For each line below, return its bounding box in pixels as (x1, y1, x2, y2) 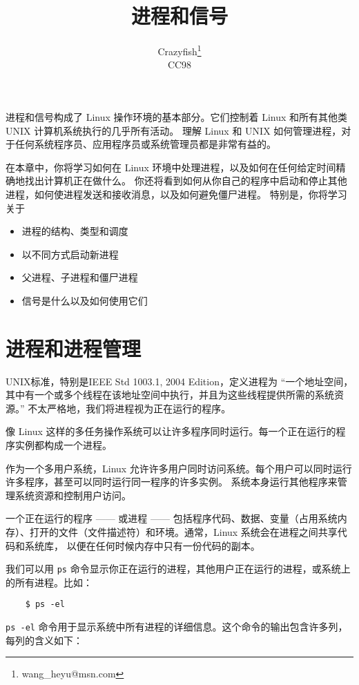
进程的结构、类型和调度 (21, 224, 128, 238)
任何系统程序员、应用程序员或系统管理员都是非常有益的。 (14, 137, 276, 151)
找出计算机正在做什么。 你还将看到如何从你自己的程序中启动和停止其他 (24, 173, 347, 188)
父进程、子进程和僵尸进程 (21, 270, 138, 284)
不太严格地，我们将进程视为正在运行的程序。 (28, 401, 231, 415)
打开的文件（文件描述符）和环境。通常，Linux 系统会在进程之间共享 (29, 524, 338, 539)
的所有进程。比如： (6, 575, 93, 589)
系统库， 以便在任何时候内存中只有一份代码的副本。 (24, 538, 260, 552)
